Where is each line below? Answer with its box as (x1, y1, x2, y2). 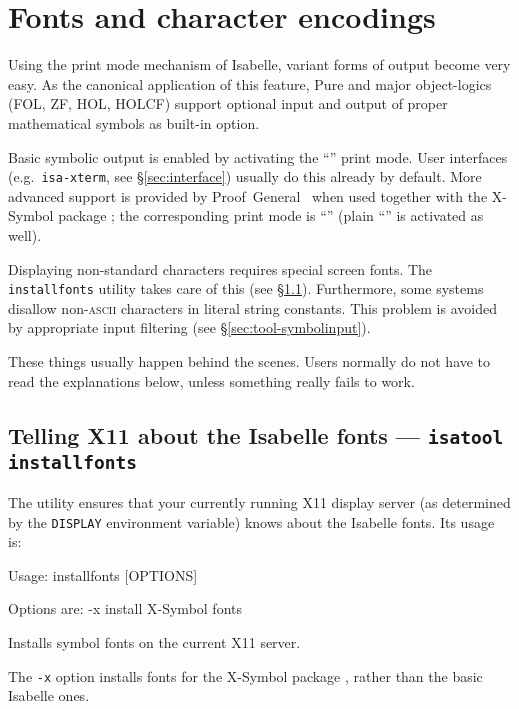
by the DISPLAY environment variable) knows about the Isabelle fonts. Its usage (8, 511, 495, 532)
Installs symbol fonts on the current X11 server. (8, 631, 301, 652)
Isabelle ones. (8, 685, 90, 706)
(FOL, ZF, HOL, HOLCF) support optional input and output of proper (8, 93, 448, 114)
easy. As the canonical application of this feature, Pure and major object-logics (8, 73, 492, 94)
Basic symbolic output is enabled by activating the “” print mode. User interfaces (8, 146, 508, 167)
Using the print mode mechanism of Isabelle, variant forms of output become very (8, 54, 511, 75)
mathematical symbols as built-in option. (8, 112, 260, 133)
